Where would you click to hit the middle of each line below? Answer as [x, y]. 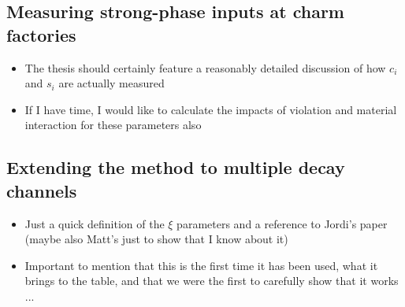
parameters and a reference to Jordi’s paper [282, 223]
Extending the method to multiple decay [176, 167]
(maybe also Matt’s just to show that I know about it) [156, 239]
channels [42, 190]
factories [41, 34]
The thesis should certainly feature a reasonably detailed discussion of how [205, 67]
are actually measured [111, 83]
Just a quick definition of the [95, 223]
